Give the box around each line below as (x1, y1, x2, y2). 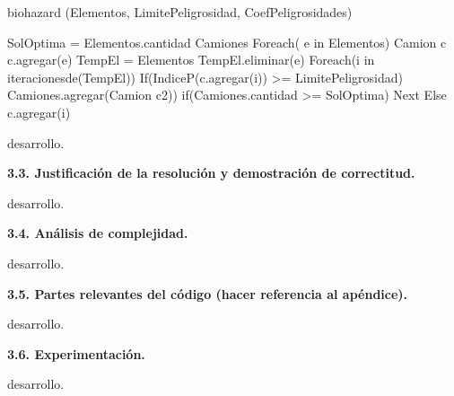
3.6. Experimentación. (7, 344, 145, 363)
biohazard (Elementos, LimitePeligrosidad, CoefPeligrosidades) (7, 3, 353, 21)
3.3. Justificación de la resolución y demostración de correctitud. (7, 163, 415, 182)
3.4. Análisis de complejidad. (7, 224, 188, 242)
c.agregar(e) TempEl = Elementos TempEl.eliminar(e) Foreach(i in (7, 50, 375, 69)
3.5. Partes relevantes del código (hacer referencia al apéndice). (7, 284, 408, 303)
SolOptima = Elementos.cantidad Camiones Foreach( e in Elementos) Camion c (7, 32, 447, 51)
